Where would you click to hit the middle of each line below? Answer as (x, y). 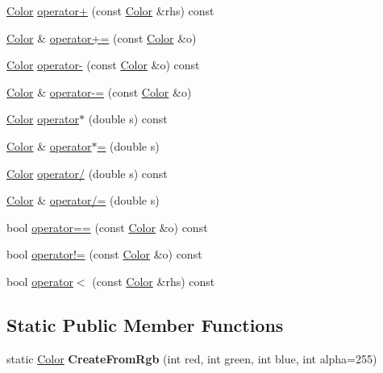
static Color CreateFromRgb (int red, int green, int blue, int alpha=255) (192, 358)
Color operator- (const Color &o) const (103, 65)
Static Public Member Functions (145, 324)
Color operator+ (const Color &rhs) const (110, 10)
